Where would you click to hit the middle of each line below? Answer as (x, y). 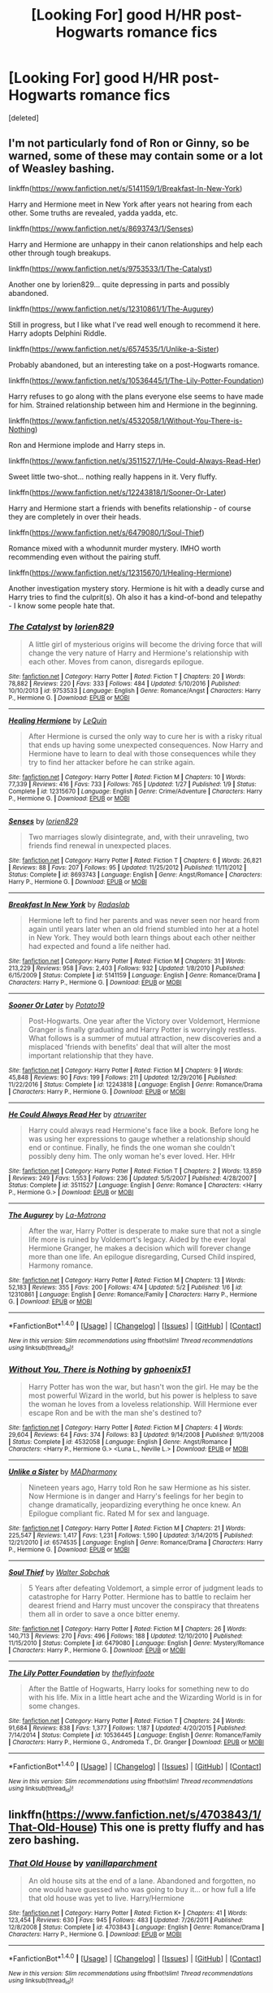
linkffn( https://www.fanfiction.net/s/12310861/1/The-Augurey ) (111, 309)
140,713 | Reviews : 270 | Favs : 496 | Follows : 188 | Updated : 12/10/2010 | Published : (126, 1636)
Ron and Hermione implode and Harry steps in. (87, 445)
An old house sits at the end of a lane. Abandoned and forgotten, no (142, 1881)
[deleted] (24, 117)
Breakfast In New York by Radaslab (69, 905)
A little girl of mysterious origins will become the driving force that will (145, 645)
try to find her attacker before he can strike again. (111, 763)
